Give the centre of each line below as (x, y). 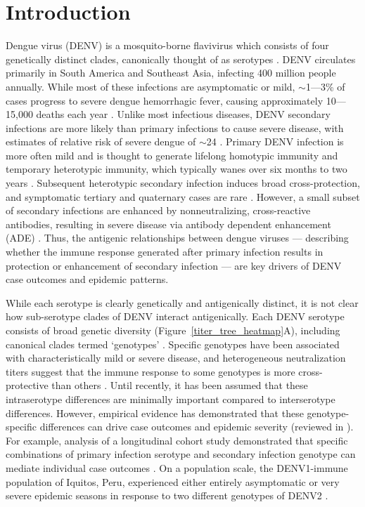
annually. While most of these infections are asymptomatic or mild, (151, 86)
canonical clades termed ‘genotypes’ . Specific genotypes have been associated (173, 344)
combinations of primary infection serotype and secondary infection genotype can (181, 454)
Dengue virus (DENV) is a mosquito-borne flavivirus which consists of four (167, 45)
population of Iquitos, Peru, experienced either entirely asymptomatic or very (173, 481)
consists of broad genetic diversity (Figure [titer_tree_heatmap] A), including (173, 330)
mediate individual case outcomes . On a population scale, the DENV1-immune (177, 467)
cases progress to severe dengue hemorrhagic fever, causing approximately (165, 100)
